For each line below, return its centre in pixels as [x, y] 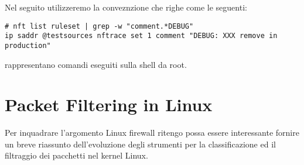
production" [28, 45]
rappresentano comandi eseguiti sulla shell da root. [96, 64]
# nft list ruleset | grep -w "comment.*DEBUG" [99, 26]
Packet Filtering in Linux [109, 104]
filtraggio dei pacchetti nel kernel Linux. [76, 155]
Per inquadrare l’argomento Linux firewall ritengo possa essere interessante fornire [152, 133]
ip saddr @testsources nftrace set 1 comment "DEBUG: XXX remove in [141, 36]
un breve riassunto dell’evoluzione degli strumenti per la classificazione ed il [140, 144]
